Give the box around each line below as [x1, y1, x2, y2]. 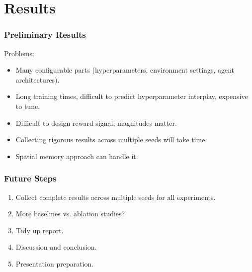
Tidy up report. [15, 225, 64, 235]
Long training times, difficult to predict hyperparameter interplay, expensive [15, 91, 248, 101]
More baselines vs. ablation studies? [15, 208, 125, 219]
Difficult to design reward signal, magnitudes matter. [15, 117, 177, 128]
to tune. [15, 100, 40, 111]
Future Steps [4, 172, 57, 184]
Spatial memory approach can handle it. [15, 151, 138, 161]
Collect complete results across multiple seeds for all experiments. [15, 191, 216, 202]
